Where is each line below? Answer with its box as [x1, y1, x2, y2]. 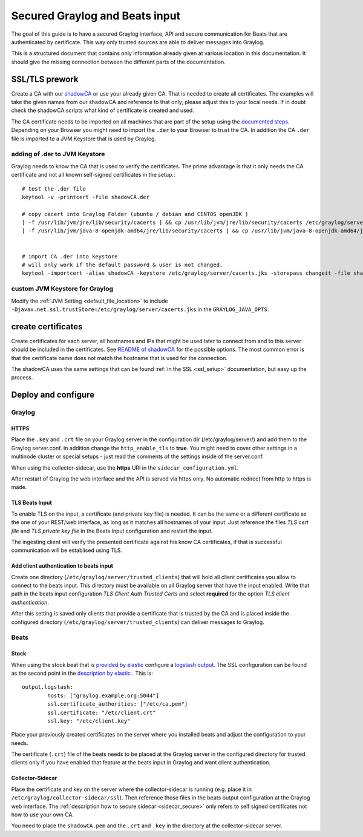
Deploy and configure [11, 390, 95, 400]
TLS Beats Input [11, 499, 53, 507]
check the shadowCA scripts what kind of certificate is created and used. [11, 107, 195, 114]
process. [11, 374, 33, 381]
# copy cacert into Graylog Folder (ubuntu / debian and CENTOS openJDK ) [22, 211, 249, 217]
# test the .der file [22, 185, 86, 192]
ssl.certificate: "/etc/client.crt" [47, 709, 157, 716]
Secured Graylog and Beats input [11, 9, 181, 22]
